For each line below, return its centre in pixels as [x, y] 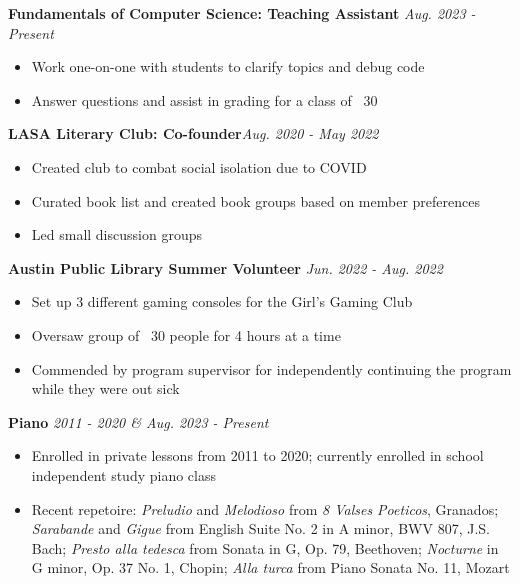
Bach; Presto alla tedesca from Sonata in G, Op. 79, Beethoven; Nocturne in [265, 547]
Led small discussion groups [116, 234]
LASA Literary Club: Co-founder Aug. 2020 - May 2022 [193, 133]
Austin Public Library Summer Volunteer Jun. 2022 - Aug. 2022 [225, 267]
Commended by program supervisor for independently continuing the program [271, 368]
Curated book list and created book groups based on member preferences [255, 200]
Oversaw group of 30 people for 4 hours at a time [186, 334]
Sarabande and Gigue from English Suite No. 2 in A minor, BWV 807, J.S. [260, 528]
